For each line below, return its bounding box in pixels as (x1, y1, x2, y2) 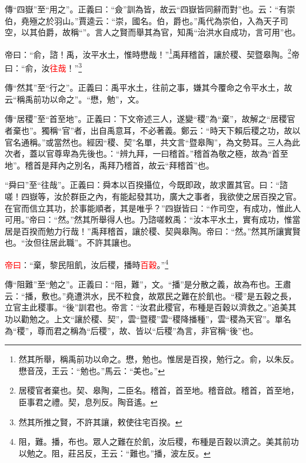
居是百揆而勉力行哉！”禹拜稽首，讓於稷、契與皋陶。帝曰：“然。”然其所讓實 (5, 224, 292, 237)
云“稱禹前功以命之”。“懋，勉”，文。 (5, 92, 144, 105)
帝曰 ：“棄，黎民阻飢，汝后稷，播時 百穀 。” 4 (5, 257, 169, 270)
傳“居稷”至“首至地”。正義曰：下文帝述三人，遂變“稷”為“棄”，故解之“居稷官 (5, 113, 295, 125)
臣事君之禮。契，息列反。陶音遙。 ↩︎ (18, 396, 158, 408)
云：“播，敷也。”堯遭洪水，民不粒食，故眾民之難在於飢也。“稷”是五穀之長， (5, 289, 297, 302)
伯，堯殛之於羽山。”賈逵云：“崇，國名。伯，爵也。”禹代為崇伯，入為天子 (5, 14, 280, 27)
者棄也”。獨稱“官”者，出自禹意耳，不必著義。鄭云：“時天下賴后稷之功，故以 (5, 124, 301, 137)
